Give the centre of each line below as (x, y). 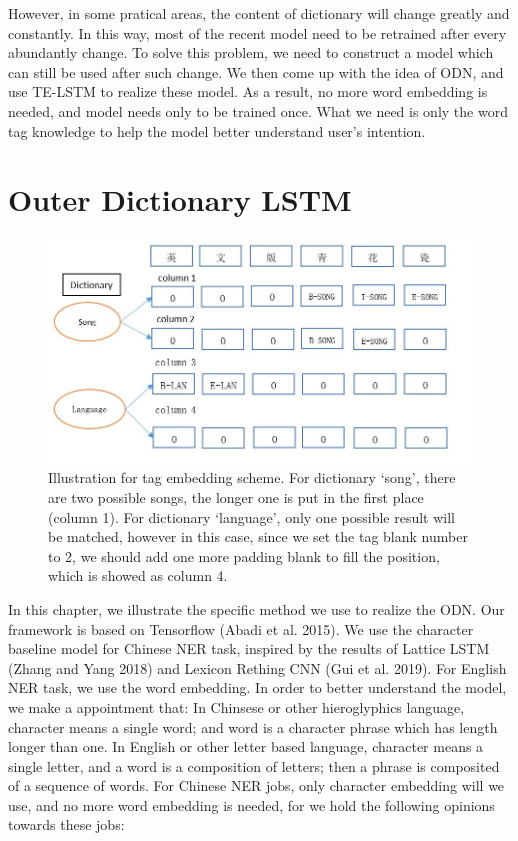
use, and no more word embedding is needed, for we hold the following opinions (251, 804)
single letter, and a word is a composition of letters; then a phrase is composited (254, 765)
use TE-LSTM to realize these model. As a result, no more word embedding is (248, 91)
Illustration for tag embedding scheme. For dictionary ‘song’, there (252, 477)
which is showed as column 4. (138, 575)
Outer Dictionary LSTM (180, 199)
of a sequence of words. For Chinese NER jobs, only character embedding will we (256, 785)
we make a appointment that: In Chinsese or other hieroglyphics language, (236, 706)
